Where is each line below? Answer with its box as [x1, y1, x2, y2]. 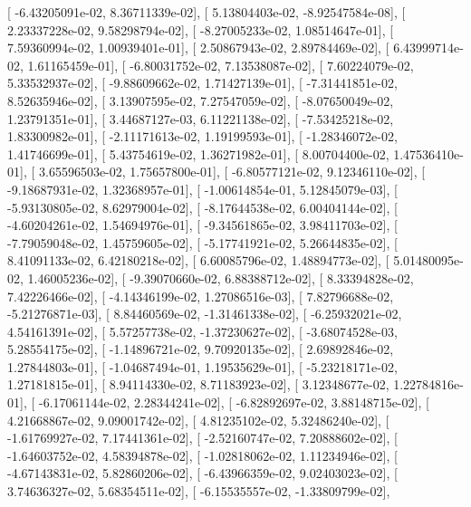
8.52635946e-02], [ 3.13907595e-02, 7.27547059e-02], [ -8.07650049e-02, [7, 91, 394, 110]
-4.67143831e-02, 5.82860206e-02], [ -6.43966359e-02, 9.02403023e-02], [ [7, 464, 398, 483]
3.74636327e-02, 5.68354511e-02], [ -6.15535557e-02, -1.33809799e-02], [7, 482, 390, 501]
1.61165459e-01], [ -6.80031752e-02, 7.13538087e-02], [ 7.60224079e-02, [27, 55, 414, 74]
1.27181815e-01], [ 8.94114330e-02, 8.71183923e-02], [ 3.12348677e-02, [7, 375, 389, 394]
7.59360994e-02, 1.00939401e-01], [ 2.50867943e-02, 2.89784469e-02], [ [7, 38, 389, 57]
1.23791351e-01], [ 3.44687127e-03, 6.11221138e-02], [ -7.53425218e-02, [7, 109, 394, 128]
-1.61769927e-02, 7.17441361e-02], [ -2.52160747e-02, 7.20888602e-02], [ [7, 428, 398, 447]
